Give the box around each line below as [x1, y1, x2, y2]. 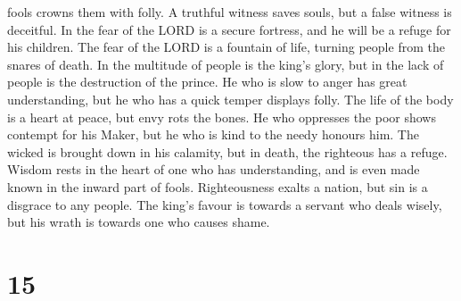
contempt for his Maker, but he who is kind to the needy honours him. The [7, 125, 419, 144]
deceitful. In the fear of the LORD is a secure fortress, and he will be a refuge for [7, 20, 451, 38]
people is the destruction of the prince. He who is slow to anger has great [7, 72, 407, 91]
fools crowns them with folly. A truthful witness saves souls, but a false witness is [7, 3, 452, 21]
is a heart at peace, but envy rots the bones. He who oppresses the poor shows [7, 107, 436, 126]
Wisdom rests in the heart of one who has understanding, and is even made [7, 160, 420, 179]
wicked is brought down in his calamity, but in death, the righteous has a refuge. [7, 142, 448, 161]
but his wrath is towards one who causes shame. [7, 213, 270, 231]
